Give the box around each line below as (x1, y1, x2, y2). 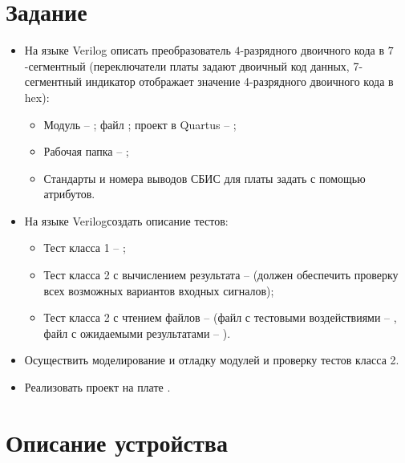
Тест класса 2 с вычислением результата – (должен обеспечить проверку (43, 266, 399, 283)
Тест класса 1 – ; (43, 239, 126, 256)
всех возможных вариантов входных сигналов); (43, 282, 274, 299)
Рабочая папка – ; (43, 143, 129, 160)
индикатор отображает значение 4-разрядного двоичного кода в (85, 73, 394, 90)
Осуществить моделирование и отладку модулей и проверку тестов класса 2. (24, 351, 399, 368)
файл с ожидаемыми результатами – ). (43, 324, 231, 341)
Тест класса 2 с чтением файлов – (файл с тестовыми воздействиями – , (43, 309, 397, 326)
